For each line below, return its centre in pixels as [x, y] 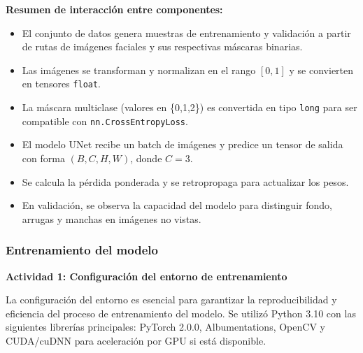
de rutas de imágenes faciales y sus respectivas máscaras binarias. [162, 46]
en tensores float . [62, 84]
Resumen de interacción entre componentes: [114, 9]
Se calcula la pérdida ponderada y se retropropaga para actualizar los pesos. [185, 181]
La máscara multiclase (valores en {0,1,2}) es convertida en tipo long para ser [190, 107]
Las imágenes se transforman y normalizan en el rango [139, 70]
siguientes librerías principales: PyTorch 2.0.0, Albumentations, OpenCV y [165, 327]
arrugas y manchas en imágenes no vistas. [112, 218]
